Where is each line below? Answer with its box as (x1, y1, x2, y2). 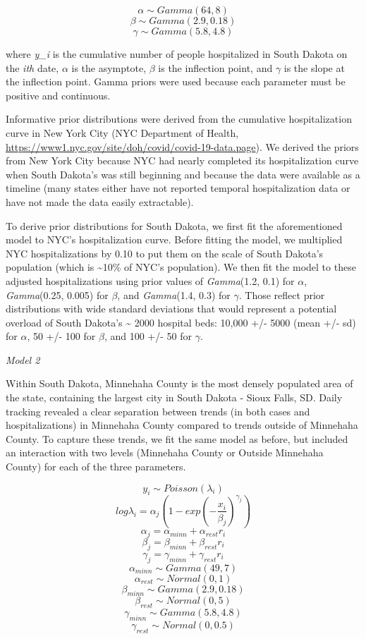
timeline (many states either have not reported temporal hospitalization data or (6, 181, 350, 195)
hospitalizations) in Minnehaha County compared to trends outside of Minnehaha (6, 418, 358, 432)
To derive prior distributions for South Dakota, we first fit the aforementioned (6, 218, 343, 233)
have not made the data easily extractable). (6, 194, 194, 209)
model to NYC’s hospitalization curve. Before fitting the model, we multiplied (6, 232, 343, 247)
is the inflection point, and (158, 60, 273, 75)
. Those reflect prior (238, 287, 325, 302)
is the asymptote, (71, 60, 147, 75)
